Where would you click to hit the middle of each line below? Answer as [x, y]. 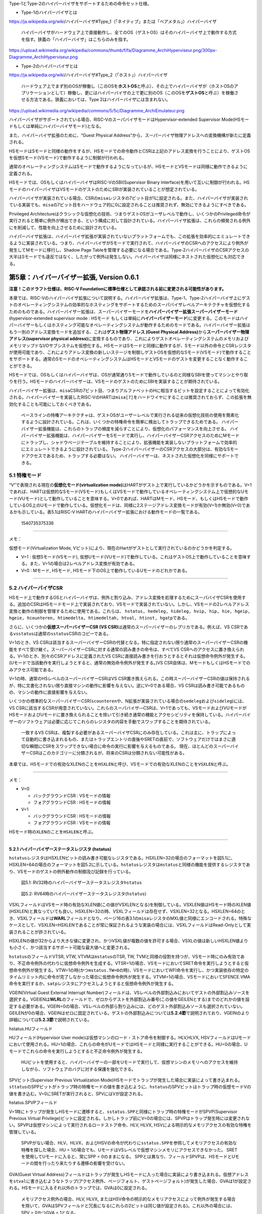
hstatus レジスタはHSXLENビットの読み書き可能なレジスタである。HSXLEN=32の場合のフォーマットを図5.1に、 [122, 858]
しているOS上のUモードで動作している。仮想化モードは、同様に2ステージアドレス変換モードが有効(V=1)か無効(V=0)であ [130, 506]
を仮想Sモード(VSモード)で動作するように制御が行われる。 [68, 158]
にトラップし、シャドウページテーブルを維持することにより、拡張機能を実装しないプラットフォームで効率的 [129, 442]
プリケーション [36, 93]
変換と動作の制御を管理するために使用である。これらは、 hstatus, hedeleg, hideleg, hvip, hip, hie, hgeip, [130, 611]
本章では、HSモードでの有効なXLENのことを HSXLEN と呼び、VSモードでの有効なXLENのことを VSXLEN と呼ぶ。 [120, 764]
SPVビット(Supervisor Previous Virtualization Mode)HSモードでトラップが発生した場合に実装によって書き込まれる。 [126, 1080]
